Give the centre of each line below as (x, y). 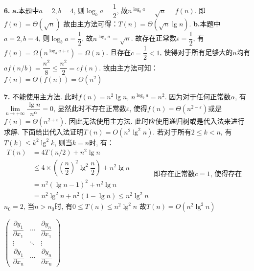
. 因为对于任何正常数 (198, 97)
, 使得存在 (226, 173)
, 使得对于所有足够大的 (196, 52)
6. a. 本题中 (22, 11)
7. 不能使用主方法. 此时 (41, 97)
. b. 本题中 (205, 24)
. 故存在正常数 (154, 38)
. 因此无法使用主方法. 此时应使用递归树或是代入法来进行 (155, 121)
